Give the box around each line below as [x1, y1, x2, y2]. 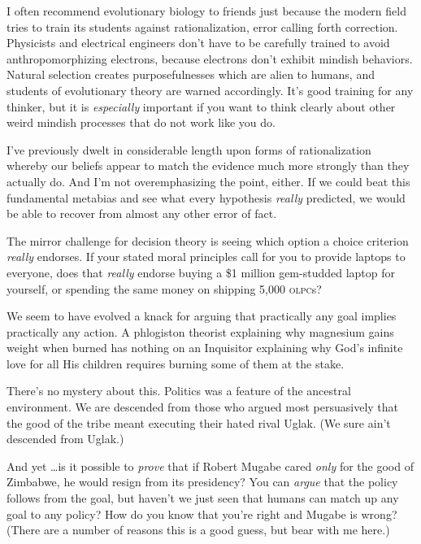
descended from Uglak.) [7, 430, 124, 447]
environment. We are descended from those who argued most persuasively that [7, 398, 399, 416]
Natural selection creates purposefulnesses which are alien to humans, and [7, 66, 375, 83]
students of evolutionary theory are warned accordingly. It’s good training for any [7, 81, 414, 98]
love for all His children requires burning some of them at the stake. [7, 355, 345, 372]
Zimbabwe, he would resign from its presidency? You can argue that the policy [7, 473, 398, 490]
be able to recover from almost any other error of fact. [7, 205, 277, 222]
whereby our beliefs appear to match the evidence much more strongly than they [7, 157, 410, 174]
